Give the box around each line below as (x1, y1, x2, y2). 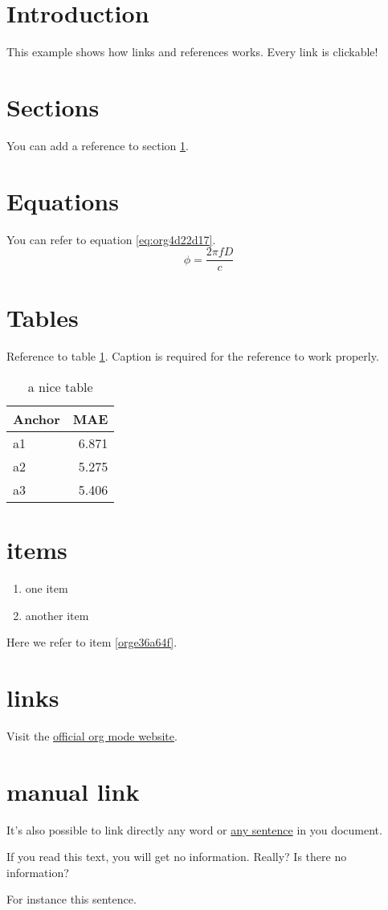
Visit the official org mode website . (6, 727, 178, 744)
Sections (6, 90, 100, 123)
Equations (6, 184, 119, 217)
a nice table (27, 377, 93, 396)
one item (25, 580, 68, 597)
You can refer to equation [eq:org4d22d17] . (6, 231, 216, 247)
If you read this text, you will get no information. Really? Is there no (6, 848, 347, 865)
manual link (6, 774, 140, 807)
